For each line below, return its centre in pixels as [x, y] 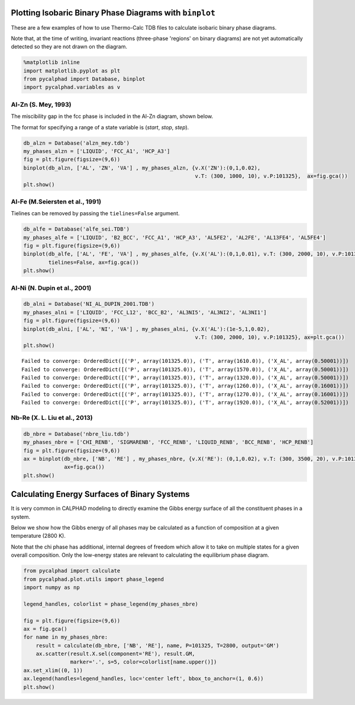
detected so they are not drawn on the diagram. [69, 47]
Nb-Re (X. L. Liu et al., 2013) [52, 417]
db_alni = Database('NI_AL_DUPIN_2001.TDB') [89, 304]
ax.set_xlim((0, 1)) [53, 670]
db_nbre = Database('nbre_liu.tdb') [77, 434]
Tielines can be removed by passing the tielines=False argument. [95, 213]
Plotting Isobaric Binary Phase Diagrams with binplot [113, 13]
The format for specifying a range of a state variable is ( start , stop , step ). [100, 127]
